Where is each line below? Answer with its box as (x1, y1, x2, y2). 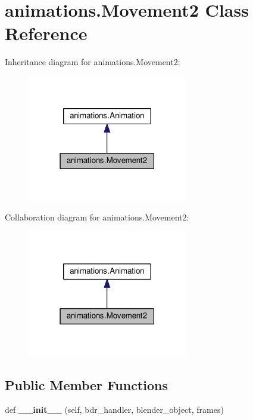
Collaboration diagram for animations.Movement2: (5, 211, 189, 223)
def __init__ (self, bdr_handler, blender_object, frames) (5, 403, 224, 416)
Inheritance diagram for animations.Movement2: (5, 56, 180, 68)
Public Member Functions (5, 375, 168, 394)
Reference (5, 21, 88, 45)
